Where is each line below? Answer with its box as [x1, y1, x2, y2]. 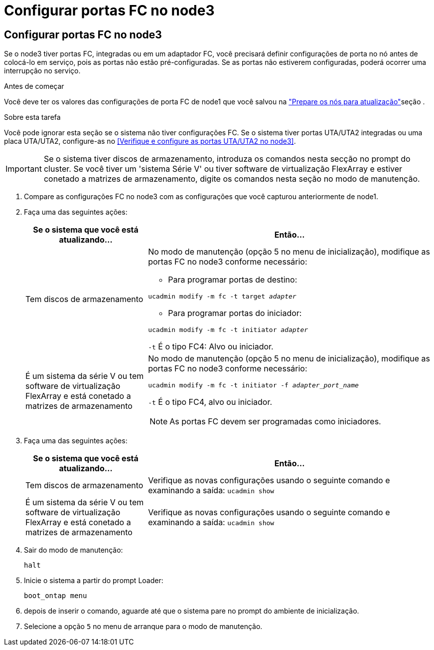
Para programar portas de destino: [168, 275, 297, 285]
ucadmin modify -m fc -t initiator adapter [148, 326, 308, 334]
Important [5, 164, 42, 174]
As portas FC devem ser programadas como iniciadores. [169, 416, 381, 427]
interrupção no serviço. [4, 66, 81, 75]
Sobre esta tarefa [4, 113, 61, 122]
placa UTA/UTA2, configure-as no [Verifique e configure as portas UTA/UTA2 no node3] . [4, 137, 296, 146]
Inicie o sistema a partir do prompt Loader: [24, 576, 163, 585]
